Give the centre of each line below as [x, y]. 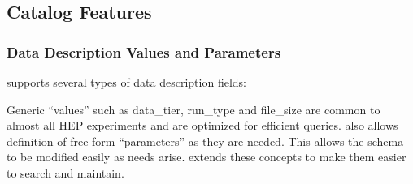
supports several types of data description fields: [126, 82]
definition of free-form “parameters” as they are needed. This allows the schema [205, 141]
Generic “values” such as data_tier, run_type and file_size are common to [193, 109]
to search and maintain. [65, 172]
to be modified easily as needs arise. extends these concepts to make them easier [206, 157]
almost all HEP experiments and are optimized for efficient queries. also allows [202, 125]
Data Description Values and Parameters [144, 51]
